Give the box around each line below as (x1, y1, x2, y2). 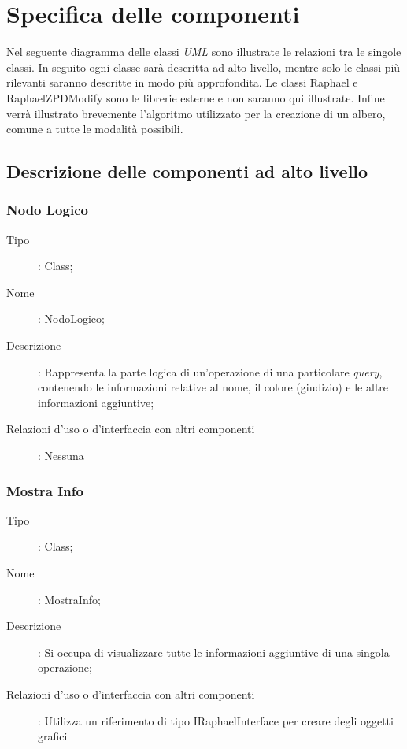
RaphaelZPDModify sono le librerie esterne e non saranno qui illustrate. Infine (6, 89, 385, 106)
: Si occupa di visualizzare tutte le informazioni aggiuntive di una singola (38, 643, 390, 660)
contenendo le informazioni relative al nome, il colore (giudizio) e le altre (38, 379, 389, 395)
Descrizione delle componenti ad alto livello (6, 159, 368, 184)
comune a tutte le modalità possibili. (6, 121, 183, 137)
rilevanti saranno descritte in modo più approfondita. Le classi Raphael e (6, 74, 358, 91)
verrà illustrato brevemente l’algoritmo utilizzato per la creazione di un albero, (6, 105, 386, 121)
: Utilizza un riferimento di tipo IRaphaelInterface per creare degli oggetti (38, 712, 394, 729)
